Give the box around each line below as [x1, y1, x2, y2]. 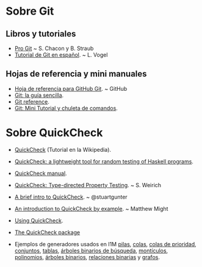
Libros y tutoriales [5, 29, 76, 39]
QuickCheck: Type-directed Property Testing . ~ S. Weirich [14, 181, 162, 188]
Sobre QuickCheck [5, 126, 103, 140]
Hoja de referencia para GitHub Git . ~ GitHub [14, 85, 128, 92]
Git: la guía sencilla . [14, 91, 64, 99]
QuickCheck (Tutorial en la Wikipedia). [14, 146, 111, 153]
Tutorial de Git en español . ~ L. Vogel [14, 51, 108, 59]
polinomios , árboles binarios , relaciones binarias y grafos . [14, 253, 160, 260]
